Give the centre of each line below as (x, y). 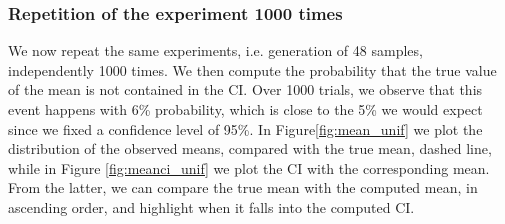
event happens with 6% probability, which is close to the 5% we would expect (245, 109)
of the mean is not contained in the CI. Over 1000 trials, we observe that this (245, 89)
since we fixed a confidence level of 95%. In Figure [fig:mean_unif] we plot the (245, 128)
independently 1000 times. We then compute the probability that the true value (252, 69)
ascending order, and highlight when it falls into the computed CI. (211, 206)
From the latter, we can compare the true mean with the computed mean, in (243, 187)
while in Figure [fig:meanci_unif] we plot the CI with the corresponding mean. (249, 167)
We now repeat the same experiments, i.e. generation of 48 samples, (215, 50)
